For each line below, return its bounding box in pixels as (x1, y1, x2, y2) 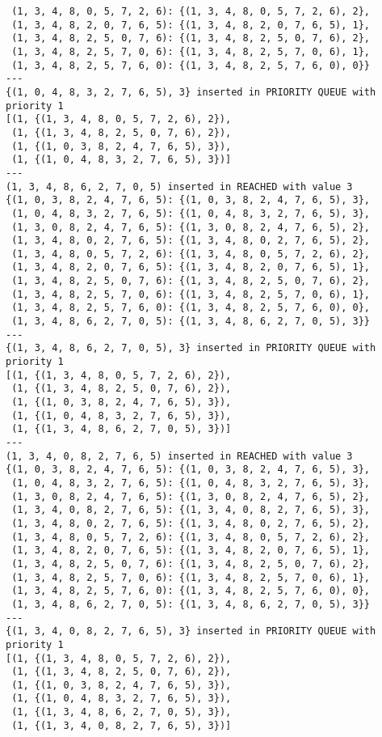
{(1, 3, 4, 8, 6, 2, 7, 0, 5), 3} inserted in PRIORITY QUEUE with (6, 342, 376, 354)
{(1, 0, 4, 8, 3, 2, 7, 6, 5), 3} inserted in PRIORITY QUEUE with (6, 86, 376, 98)
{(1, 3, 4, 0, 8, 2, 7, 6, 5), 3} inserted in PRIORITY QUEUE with (6, 625, 376, 637)
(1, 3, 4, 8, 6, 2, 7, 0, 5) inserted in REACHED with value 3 (6, 180, 353, 193)
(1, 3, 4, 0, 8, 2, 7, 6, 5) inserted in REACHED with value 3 (6, 450, 353, 462)
